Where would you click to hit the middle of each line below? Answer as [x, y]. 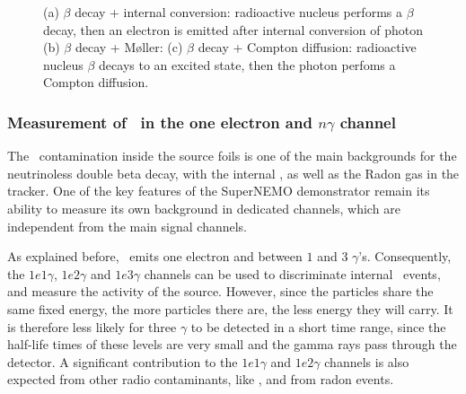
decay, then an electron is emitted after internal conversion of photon [233, 29]
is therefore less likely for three [92, 326]
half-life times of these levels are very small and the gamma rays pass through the [232, 344]
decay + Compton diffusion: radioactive [307, 47]
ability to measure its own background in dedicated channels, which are [204, 208]
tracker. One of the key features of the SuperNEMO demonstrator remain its [219, 191]
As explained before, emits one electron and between [155, 256]
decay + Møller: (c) [129, 47]
